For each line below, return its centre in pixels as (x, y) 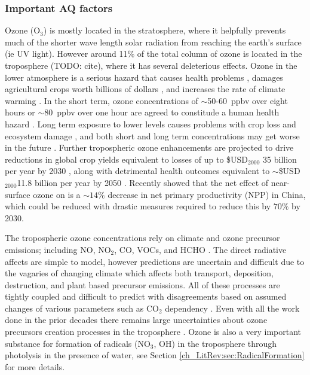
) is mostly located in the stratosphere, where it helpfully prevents (165, 30)
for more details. (35, 366)
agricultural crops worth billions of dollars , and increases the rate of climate (145, 89)
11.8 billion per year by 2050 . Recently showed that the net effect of (143, 182)
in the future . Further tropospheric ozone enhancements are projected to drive (149, 147)
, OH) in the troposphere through (215, 343)
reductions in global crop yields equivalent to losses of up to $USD (127, 159)
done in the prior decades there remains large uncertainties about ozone (136, 320)
